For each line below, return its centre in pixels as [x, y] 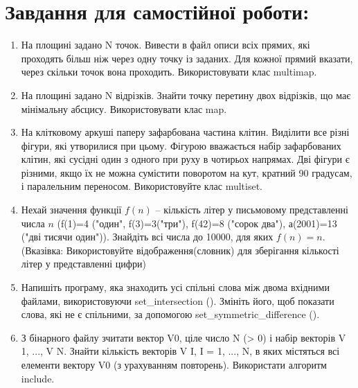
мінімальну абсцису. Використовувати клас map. [124, 108]
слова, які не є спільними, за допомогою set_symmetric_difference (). [170, 314]
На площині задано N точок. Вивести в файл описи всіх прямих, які [165, 45]
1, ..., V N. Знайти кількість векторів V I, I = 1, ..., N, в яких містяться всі [180, 351]
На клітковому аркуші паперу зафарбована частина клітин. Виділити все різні [185, 132]
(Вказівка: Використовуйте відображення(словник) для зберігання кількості [180, 250]
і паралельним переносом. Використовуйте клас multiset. [142, 186]
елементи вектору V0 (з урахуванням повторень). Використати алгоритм [174, 364]
